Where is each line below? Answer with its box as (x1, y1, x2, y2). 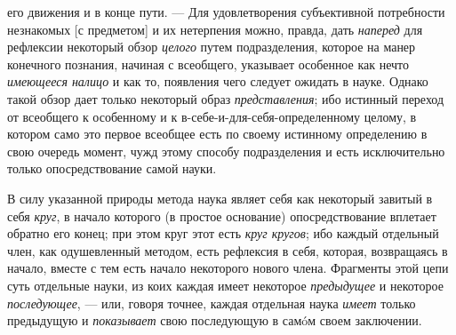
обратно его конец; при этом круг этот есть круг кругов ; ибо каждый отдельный (7, 224, 439, 243)
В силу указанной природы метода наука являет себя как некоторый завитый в (7, 188, 433, 207)
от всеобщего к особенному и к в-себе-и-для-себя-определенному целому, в (7, 107, 417, 125)
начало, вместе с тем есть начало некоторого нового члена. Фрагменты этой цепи (7, 259, 449, 277)
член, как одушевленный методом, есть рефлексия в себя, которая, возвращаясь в (7, 241, 448, 259)
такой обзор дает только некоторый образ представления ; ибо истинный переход (7, 89, 444, 108)
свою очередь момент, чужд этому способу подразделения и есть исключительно (7, 141, 445, 160)
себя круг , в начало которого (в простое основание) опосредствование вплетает (7, 206, 436, 225)
